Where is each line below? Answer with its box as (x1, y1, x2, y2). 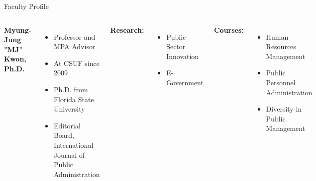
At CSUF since (53, 58, 100, 68)
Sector (166, 41, 186, 52)
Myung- (4, 24, 32, 35)
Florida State (53, 94, 94, 104)
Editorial (53, 120, 81, 130)
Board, (53, 130, 74, 140)
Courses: (213, 24, 244, 35)
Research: (110, 24, 144, 35)
